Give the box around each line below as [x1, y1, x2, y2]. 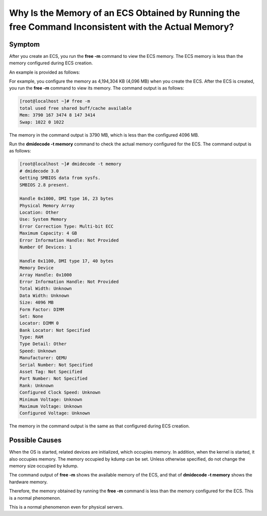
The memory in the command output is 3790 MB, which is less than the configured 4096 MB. [9, 132, 199, 138]
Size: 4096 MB [19, 300, 54, 305]
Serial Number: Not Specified [19, 362, 93, 368]
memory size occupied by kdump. [9, 463, 79, 469]
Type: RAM [19, 334, 44, 340]
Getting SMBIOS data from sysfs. [19, 175, 101, 181]
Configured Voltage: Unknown [19, 411, 90, 416]
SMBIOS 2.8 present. [19, 182, 69, 188]
